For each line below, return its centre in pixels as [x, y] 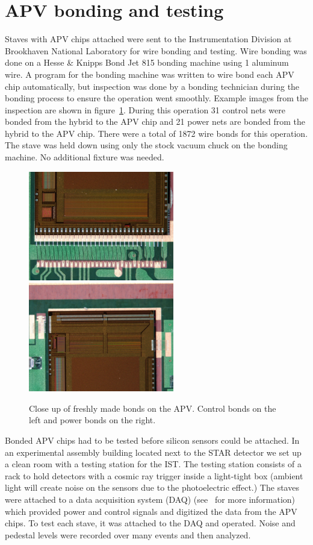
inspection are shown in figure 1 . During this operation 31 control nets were [145, 109]
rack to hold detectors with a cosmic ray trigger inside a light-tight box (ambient [154, 475]
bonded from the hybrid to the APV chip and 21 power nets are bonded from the [155, 121]
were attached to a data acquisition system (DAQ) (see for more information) [150, 499]
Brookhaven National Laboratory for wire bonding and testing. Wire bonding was [156, 50]
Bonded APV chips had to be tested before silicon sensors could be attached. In [152, 440]
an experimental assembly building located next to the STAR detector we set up [153, 452]
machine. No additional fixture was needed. [85, 157]
